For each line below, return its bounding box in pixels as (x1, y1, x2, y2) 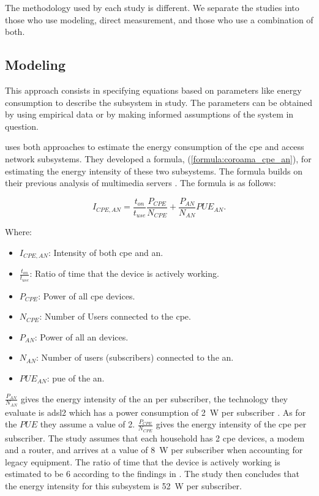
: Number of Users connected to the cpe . (39, 310, 191, 323)
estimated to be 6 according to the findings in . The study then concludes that (5, 467, 300, 480)
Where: (5, 225, 32, 238)
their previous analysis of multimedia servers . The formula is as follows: (5, 176, 276, 189)
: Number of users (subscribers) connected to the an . (36, 351, 234, 364)
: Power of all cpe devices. (38, 289, 135, 302)
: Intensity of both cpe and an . (48, 246, 163, 258)
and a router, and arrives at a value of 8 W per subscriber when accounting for (5, 443, 303, 456)
